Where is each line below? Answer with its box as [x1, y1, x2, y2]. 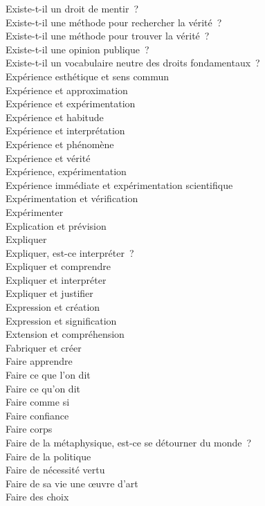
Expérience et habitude [6, 109, 104, 124]
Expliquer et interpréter [6, 272, 107, 287]
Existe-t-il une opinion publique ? [6, 42, 149, 56]
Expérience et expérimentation [6, 96, 136, 111]
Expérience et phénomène [6, 136, 114, 151]
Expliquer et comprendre [6, 259, 111, 273]
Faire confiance [6, 408, 69, 422]
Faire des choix [6, 489, 69, 504]
